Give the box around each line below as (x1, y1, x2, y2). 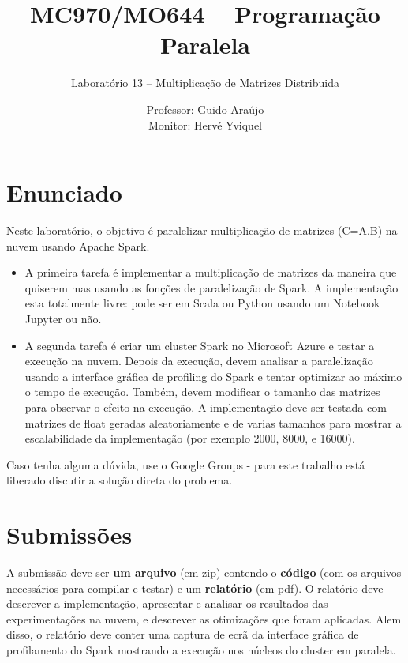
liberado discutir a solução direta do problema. (6, 472, 233, 488)
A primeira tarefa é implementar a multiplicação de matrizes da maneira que (24, 264, 397, 281)
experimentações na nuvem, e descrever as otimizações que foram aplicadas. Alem (6, 610, 402, 627)
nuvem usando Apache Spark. (6, 237, 150, 254)
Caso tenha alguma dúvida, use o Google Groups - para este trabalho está (6, 456, 365, 473)
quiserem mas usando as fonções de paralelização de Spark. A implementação (24, 279, 399, 296)
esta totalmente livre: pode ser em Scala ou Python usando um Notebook (24, 295, 380, 311)
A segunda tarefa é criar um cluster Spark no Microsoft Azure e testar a (24, 337, 375, 353)
